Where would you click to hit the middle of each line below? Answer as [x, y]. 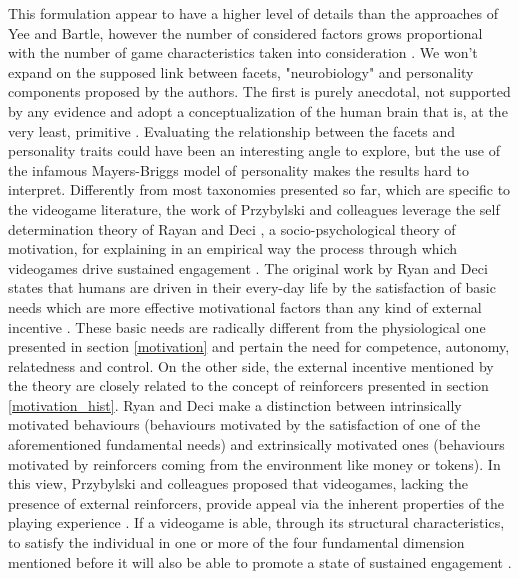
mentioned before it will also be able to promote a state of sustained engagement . [260, 561]
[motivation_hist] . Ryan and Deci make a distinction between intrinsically [235, 404]
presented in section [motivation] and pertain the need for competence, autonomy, [259, 346]
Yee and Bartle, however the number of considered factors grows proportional [245, 32]
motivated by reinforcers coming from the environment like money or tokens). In [254, 463]
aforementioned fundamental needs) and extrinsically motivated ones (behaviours [256, 444]
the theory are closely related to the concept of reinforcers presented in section [248, 385]
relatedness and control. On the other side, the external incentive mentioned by [251, 365]
